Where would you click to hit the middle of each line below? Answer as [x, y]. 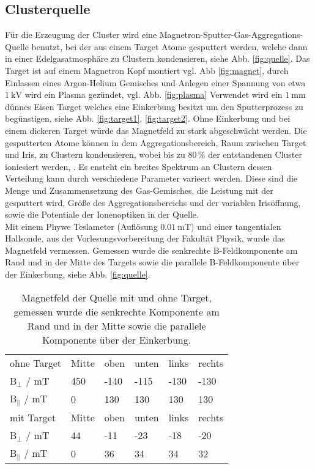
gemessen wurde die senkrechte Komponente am [117, 311]
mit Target [33, 417]
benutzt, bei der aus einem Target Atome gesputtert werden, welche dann [169, 46]
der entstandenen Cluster [255, 154]
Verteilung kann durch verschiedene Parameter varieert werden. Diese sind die [151, 178]
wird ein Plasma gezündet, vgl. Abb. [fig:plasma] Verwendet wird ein [154, 94]
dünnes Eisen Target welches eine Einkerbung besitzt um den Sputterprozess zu [154, 106]
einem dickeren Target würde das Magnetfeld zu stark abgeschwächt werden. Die [156, 130]
